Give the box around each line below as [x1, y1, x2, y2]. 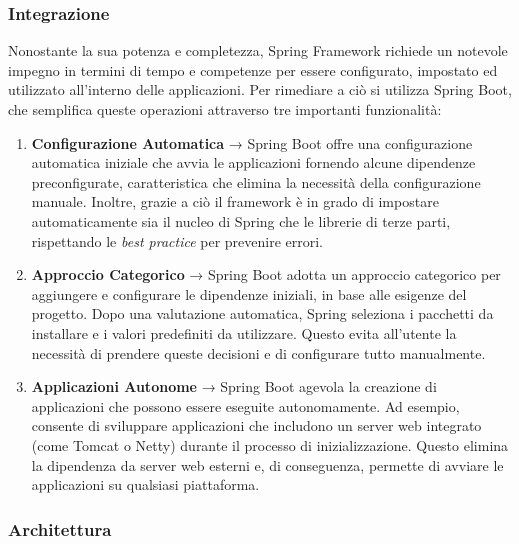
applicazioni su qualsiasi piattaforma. [31, 474, 260, 495]
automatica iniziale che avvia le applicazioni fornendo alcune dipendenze [31, 152, 476, 173]
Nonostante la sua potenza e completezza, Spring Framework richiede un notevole [8, 40, 508, 61]
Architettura [8, 516, 112, 541]
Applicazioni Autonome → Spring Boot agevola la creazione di [31, 376, 437, 397]
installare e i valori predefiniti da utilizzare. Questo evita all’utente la [31, 322, 457, 343]
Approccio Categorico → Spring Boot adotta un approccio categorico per [31, 264, 501, 285]
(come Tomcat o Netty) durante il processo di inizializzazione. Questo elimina [31, 434, 509, 455]
